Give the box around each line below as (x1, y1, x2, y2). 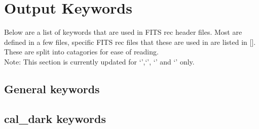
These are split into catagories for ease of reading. (4, 46, 159, 57)
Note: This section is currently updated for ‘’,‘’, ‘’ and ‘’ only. (4, 56, 195, 67)
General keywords (4, 81, 100, 96)
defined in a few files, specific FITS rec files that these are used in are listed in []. (4, 36, 256, 47)
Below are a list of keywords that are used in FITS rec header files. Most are (4, 27, 242, 37)
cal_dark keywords (4, 110, 106, 126)
